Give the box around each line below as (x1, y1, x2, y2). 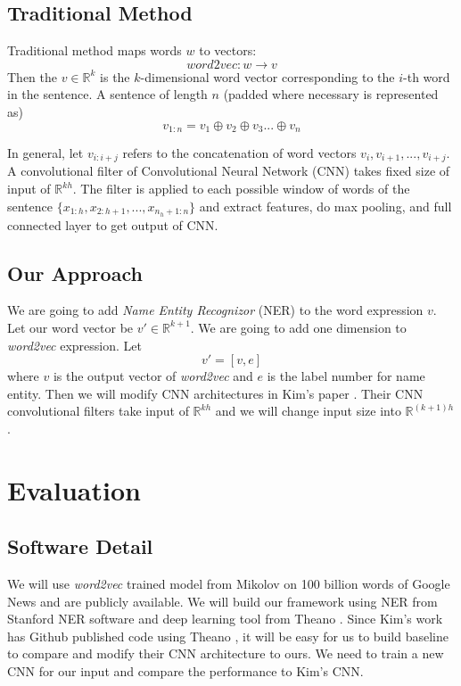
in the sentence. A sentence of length (7, 85, 208, 103)
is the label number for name (267, 367, 425, 385)
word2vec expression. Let (7, 335, 142, 354)
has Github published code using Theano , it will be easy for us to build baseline (7, 626, 449, 645)
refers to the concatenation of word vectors (122, 144, 357, 162)
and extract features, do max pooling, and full (199, 196, 452, 215)
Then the (7, 67, 57, 86)
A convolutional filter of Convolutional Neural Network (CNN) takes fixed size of (7, 161, 450, 180)
